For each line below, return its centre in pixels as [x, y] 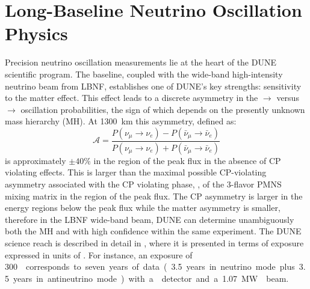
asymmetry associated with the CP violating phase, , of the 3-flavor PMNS [143, 184]
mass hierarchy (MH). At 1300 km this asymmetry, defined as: [121, 121]
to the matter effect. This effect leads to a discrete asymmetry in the [132, 98]
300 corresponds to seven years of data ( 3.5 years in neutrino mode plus [150, 266]
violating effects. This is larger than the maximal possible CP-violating [136, 172]
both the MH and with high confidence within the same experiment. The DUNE [153, 231]
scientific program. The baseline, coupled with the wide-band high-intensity [144, 74]
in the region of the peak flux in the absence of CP [187, 160]
